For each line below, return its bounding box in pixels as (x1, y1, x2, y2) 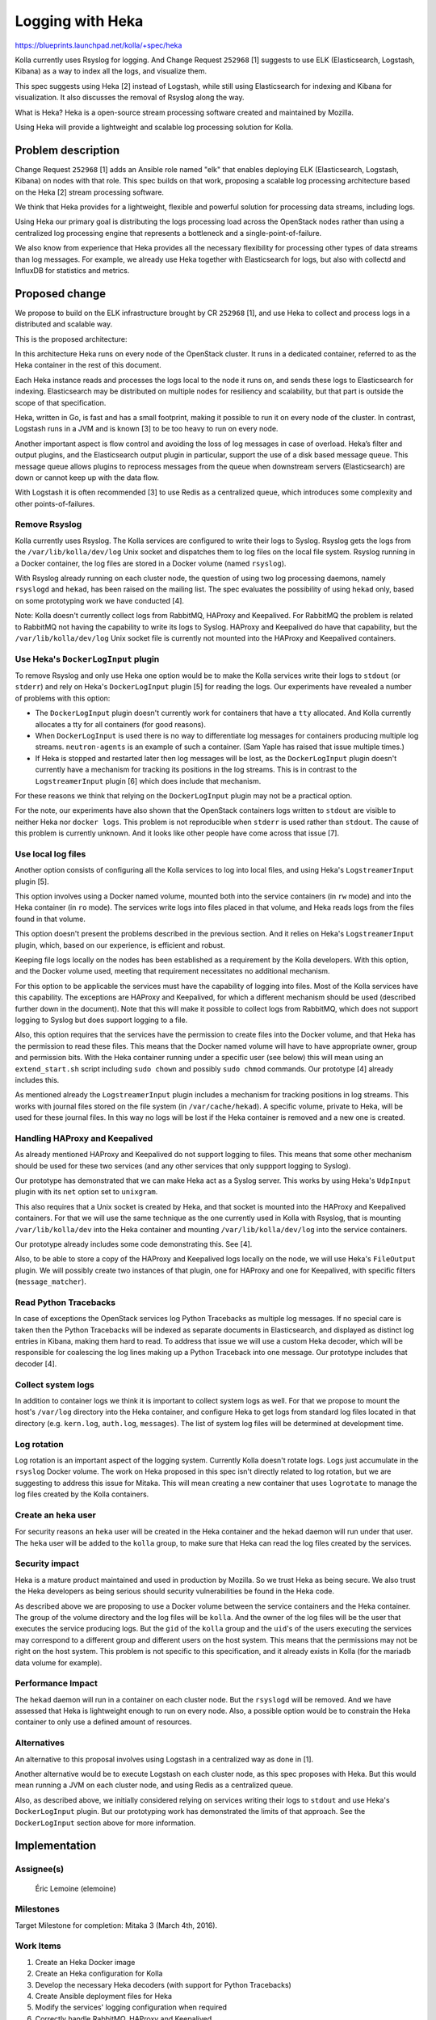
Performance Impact (15, 1677, 99, 1689)
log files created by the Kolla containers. (15, 1489, 149, 1499)
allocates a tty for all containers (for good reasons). (35, 719, 206, 729)
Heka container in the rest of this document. (15, 360, 161, 370)
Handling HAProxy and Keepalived (15, 1132, 153, 1143)
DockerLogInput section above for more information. (15, 1818, 196, 1828)
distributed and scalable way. (15, 319, 113, 329)
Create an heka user (15, 1509, 96, 1521)
